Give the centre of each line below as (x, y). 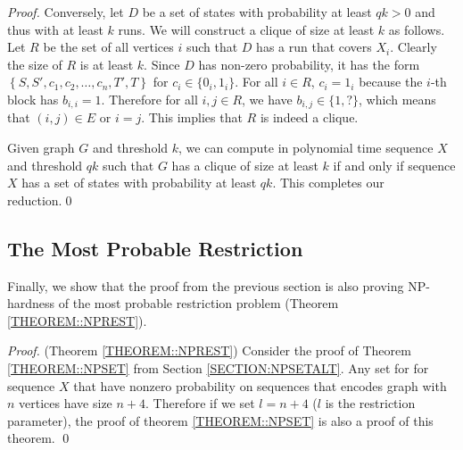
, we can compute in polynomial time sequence (306, 148)
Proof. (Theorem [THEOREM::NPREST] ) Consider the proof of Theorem (209, 350)
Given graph (41, 148)
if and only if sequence (394, 165)
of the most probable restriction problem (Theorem (198, 303)
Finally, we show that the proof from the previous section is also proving (206, 285)
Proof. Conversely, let (66, 12)
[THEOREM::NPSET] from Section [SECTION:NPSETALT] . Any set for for (218, 367)
